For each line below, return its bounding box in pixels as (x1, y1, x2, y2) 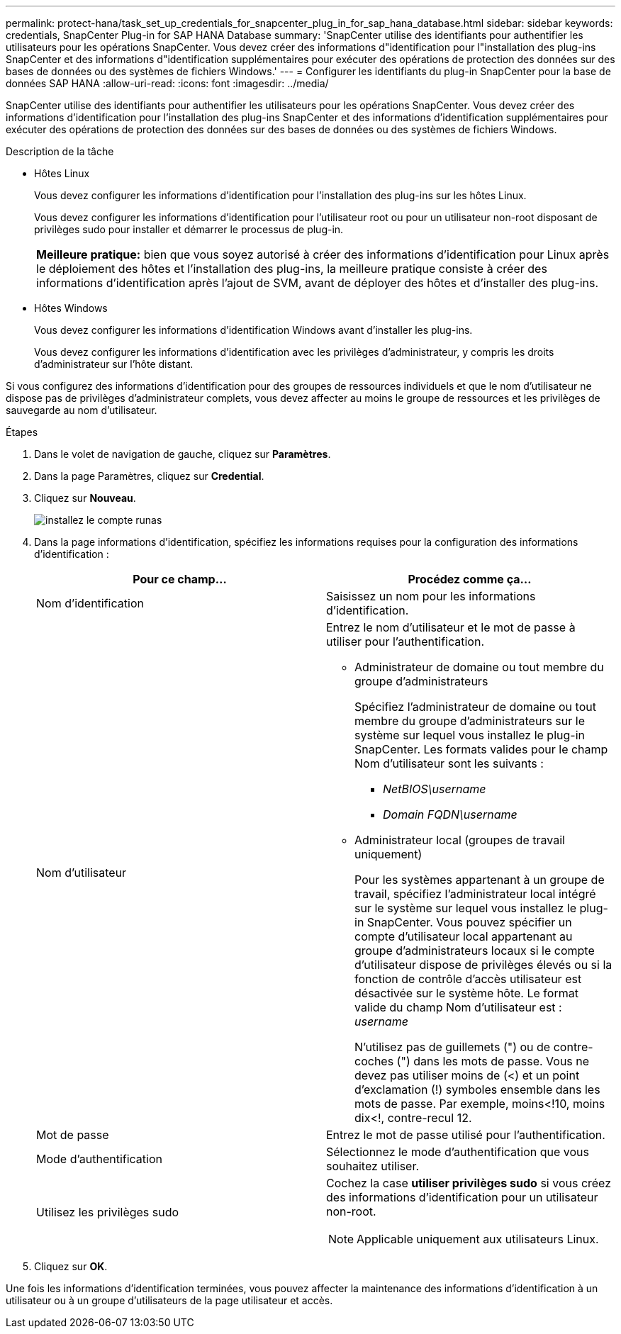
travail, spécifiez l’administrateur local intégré (354, 887, 596, 901)
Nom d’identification (36, 596, 144, 610)
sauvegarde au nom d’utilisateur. (6, 404, 157, 416)
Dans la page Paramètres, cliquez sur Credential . (34, 470, 264, 482)
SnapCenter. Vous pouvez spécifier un (367, 915, 572, 929)
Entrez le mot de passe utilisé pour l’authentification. (326, 1128, 605, 1142)
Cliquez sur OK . (34, 1260, 108, 1272)
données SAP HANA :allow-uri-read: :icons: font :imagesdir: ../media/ (6, 77, 329, 89)
